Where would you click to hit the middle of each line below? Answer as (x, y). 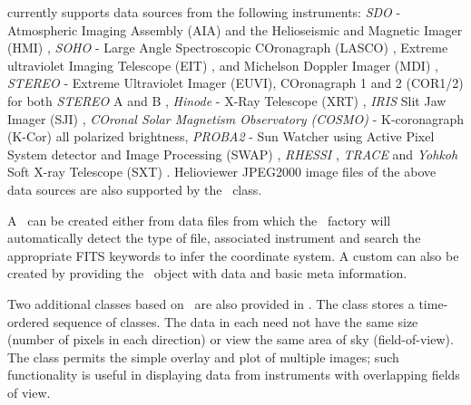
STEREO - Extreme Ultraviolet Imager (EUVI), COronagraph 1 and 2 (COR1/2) (235, 83)
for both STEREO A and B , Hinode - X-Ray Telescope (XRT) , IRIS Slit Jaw (227, 100)
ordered (28, 321)
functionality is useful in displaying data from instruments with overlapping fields (234, 375)
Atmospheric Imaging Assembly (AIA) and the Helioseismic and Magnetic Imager (235, 29)
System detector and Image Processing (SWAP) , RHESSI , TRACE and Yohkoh (233, 154)
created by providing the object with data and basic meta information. (207, 273)
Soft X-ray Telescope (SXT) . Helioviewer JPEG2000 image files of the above (222, 172)
